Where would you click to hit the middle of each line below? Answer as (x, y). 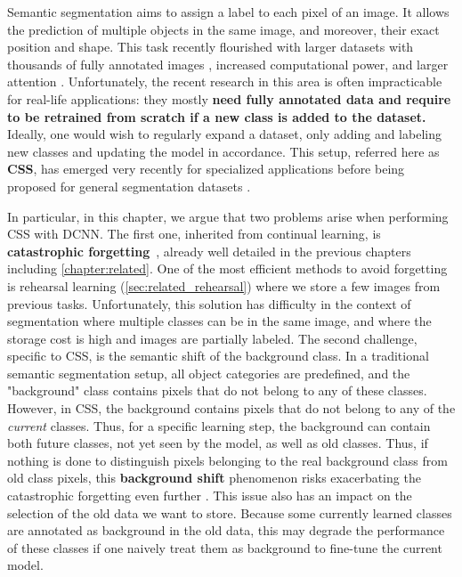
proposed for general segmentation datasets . (129, 186)
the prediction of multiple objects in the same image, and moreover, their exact (223, 29)
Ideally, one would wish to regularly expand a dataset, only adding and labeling (224, 134)
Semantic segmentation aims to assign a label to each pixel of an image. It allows (228, 12)
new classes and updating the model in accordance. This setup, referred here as (223, 151)
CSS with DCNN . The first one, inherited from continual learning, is (194, 234)
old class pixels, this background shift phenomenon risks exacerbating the (214, 478)
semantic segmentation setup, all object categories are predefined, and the (209, 373)
